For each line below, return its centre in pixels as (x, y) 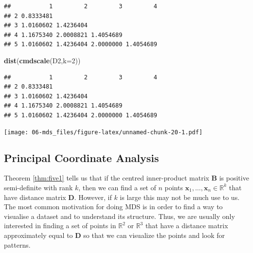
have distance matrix (35, 197)
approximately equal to (38, 235)
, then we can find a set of (117, 187)
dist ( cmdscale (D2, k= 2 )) (42, 60)
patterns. (17, 244)
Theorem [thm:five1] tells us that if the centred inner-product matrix (107, 178)
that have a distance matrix (187, 226)
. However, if (93, 197)
